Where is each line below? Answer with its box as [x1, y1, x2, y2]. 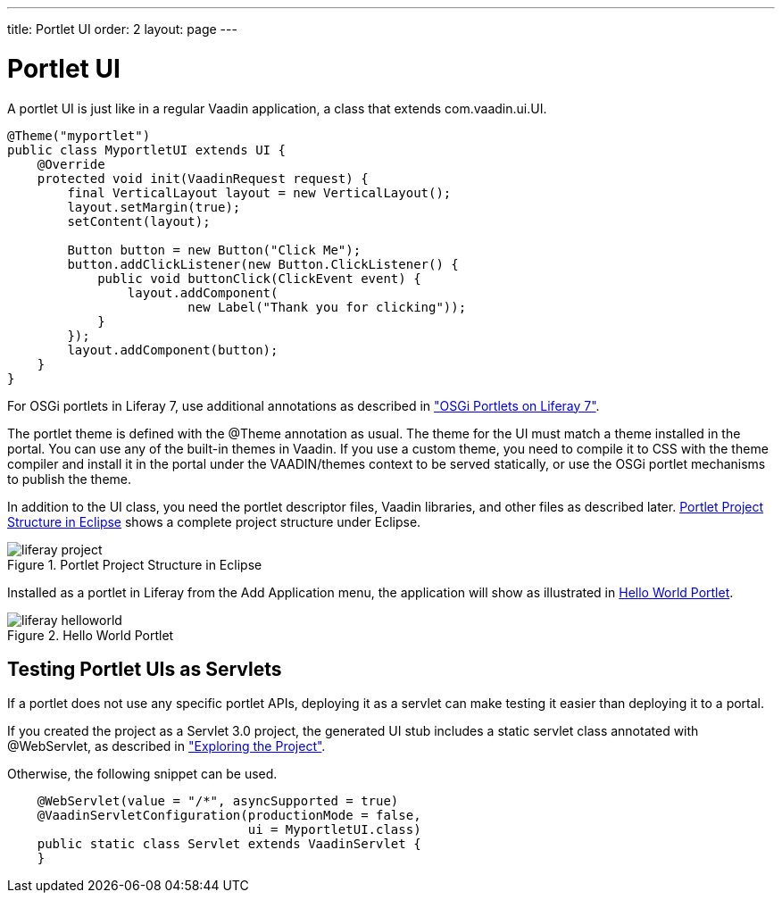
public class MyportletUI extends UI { [7, 142, 286, 157]
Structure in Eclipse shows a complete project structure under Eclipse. [7, 513, 421, 529]
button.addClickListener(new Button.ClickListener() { [67, 256, 459, 271]
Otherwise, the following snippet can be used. [7, 766, 278, 782]
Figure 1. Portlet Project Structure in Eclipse [7, 556, 262, 572]
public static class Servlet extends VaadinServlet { [37, 837, 421, 852]
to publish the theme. [7, 471, 132, 487]
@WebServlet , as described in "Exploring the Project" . [7, 738, 326, 754]
